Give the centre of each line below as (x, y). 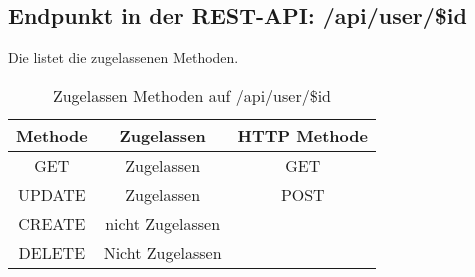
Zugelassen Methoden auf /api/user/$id (192, 95)
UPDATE (51, 194)
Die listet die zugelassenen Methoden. (123, 57)
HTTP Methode (302, 135)
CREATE (52, 223)
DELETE (52, 252)
